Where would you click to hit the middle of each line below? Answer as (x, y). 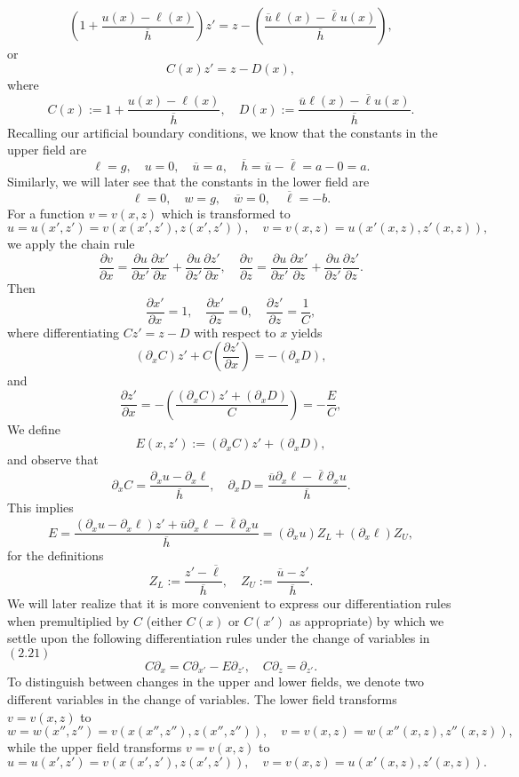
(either (164, 620)
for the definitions (56, 555)
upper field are (47, 150)
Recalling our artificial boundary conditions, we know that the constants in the (223, 132)
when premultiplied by (68, 620)
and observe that (53, 460)
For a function (46, 213)
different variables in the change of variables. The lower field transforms (202, 699)
